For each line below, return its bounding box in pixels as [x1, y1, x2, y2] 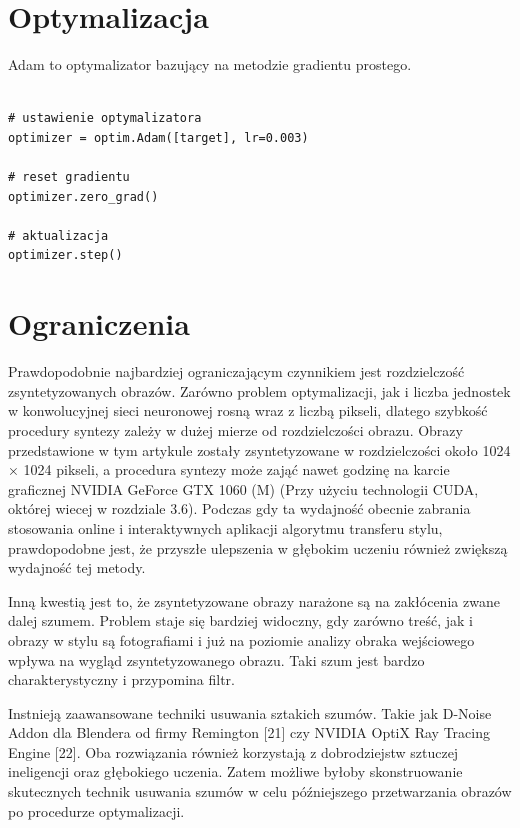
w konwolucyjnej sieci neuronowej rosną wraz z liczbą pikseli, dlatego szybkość [8, 400, 488, 421]
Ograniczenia [8, 303, 190, 344]
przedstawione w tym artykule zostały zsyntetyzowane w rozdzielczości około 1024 [8, 439, 511, 460]
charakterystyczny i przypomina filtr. [8, 669, 235, 690]
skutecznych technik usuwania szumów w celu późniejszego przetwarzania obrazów [8, 781, 512, 802]
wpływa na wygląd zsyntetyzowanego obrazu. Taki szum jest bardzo [8, 649, 425, 670]
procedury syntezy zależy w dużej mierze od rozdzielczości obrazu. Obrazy [8, 419, 463, 440]
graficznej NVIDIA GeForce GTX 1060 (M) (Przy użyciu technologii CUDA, [8, 478, 479, 499]
